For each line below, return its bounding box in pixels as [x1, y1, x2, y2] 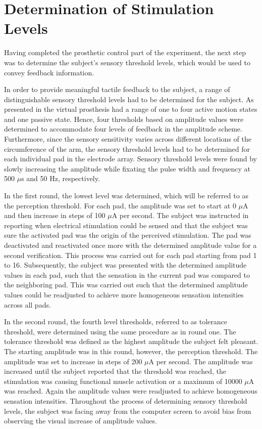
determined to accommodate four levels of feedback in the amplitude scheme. [4, 123, 242, 134]
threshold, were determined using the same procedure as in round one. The [4, 326, 236, 336]
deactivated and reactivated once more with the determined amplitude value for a [4, 240, 257, 250]
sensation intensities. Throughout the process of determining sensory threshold [4, 395, 247, 406]
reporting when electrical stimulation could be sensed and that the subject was [4, 220, 248, 230]
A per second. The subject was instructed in [112, 210, 249, 221]
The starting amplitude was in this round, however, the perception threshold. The [4, 346, 258, 356]
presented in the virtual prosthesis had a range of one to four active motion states [4, 104, 257, 114]
